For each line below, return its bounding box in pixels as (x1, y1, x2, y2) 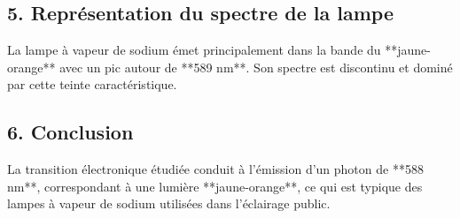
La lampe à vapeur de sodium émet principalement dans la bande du (7, 41, 381, 59)
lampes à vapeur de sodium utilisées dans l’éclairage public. (7, 194, 331, 213)
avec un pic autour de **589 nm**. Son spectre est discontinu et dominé (59, 57, 453, 76)
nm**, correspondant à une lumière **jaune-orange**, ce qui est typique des (7, 177, 423, 195)
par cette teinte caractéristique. (7, 75, 177, 94)
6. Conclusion (7, 118, 134, 146)
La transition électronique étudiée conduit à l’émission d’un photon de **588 (7, 160, 424, 178)
